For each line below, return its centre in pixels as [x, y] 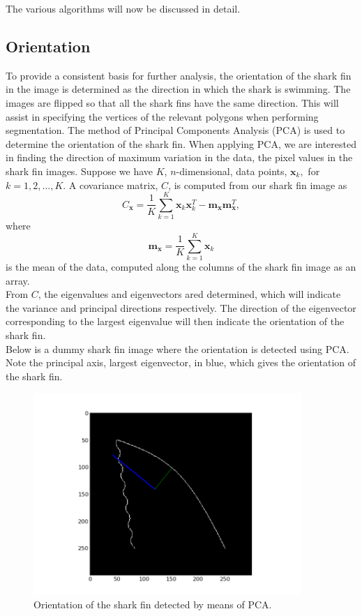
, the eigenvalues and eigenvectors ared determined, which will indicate [189, 294]
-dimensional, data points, [232, 171]
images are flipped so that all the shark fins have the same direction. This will [172, 102]
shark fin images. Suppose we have [80, 171]
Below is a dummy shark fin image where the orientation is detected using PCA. [178, 348]
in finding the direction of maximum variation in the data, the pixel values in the [179, 157]
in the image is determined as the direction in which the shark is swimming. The [178, 89]
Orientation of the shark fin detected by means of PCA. [153, 604]
